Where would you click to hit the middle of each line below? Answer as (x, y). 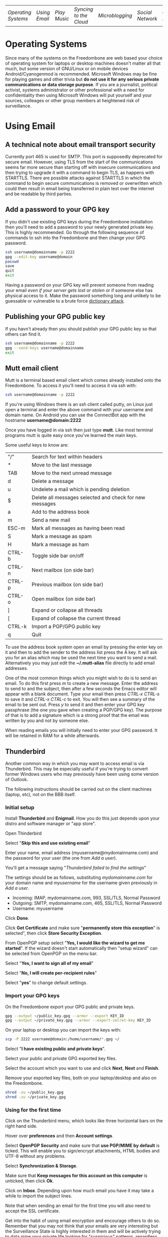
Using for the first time (33, 1110)
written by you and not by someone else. (47, 720)
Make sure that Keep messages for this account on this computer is (76, 1176)
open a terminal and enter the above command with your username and (79, 410)
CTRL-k (17, 627)
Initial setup (20, 807)
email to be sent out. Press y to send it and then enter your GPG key (75, 705)
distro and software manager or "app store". (50, 824)
